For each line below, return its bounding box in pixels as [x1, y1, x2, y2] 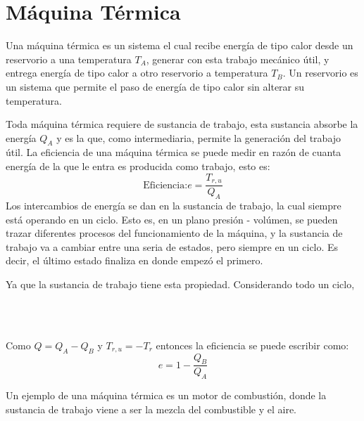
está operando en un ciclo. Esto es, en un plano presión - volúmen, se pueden [6, 212, 338, 226]
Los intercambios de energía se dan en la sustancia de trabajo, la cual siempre [6, 197, 341, 212]
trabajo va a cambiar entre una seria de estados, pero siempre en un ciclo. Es [6, 239, 339, 254]
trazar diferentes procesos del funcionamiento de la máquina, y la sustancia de [6, 226, 343, 240]
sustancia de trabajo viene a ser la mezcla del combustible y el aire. [6, 401, 296, 416]
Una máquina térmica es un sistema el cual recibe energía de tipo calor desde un [6, 38, 353, 53]
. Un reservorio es [282, 65, 358, 80]
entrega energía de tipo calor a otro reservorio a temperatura [6, 65, 268, 80]
